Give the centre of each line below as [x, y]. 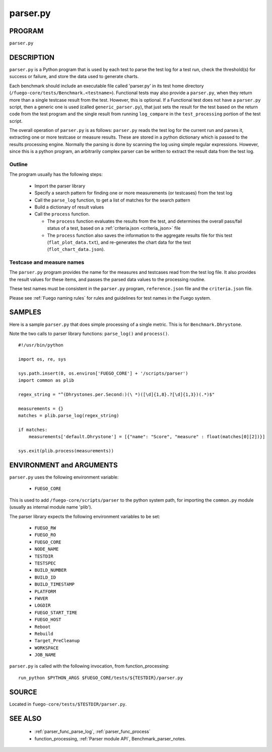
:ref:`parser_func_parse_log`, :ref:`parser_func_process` [92, 732]
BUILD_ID [45, 577]
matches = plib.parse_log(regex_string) [69, 416]
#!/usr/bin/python [41, 345]
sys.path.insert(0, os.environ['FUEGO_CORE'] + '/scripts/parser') [103, 373]
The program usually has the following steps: [56, 174]
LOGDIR [43, 605]
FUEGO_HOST [48, 620]
